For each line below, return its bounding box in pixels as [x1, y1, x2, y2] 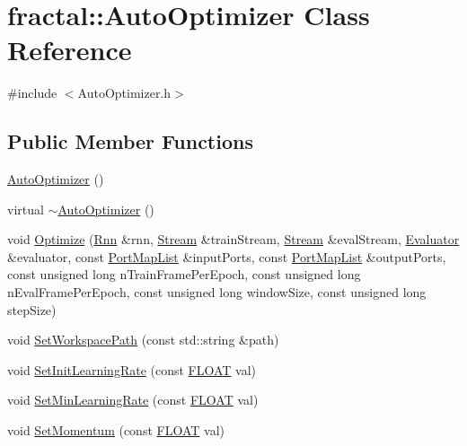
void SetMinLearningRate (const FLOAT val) [7, 390, 259, 409]
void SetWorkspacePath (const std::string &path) [7, 330, 279, 349]
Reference [7, 31, 132, 68]
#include [7, 83, 57, 102]
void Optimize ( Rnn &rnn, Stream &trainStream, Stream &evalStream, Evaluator [7, 230, 460, 249]
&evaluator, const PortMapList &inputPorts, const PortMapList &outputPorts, [7, 247, 446, 266]
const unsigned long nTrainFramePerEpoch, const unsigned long [7, 265, 361, 284]
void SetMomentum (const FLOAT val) [7, 421, 225, 440]
